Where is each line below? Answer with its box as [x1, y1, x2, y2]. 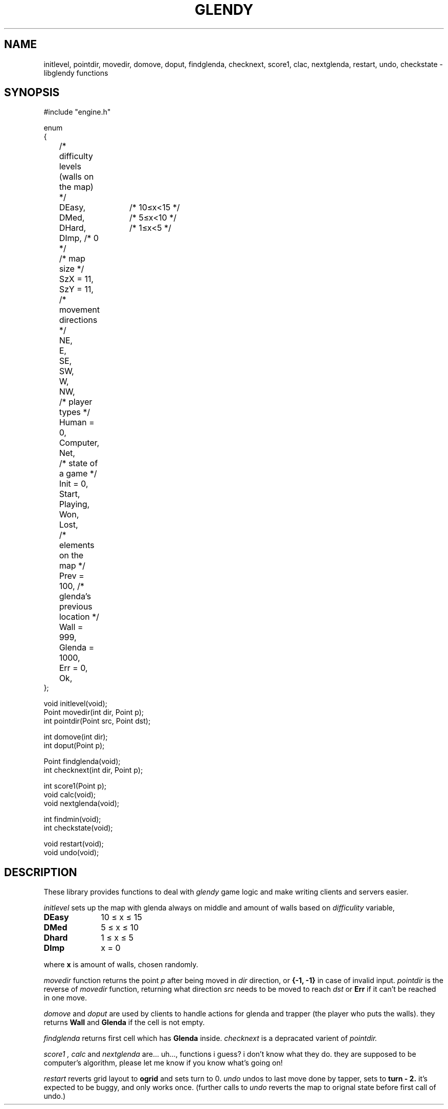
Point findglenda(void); [43, 757, 121, 766]
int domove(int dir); [43, 732, 108, 742]
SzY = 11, [59, 284, 94, 295]
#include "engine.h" [43, 107, 111, 117]
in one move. [43, 993, 87, 1003]
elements [59, 540, 95, 551]
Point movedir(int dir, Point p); [43, 708, 144, 717]
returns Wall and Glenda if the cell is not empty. [43, 1018, 205, 1027]
